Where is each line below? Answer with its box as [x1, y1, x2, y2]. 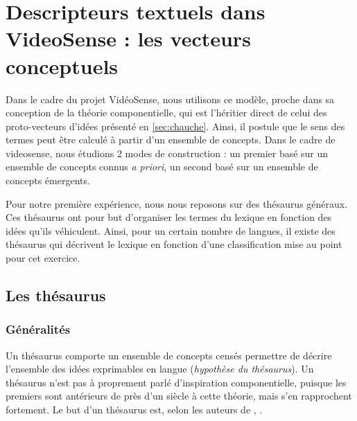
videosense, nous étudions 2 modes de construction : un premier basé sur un [6, 145, 329, 160]
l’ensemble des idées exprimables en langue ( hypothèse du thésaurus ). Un [6, 361, 314, 376]
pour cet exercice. [6, 251, 80, 265]
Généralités [6, 321, 71, 338]
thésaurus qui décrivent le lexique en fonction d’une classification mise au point [6, 237, 342, 251]
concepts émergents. [6, 173, 90, 188]
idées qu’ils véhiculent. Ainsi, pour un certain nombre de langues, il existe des [6, 223, 336, 238]
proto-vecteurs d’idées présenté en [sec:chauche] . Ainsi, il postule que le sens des [6, 118, 345, 133]
